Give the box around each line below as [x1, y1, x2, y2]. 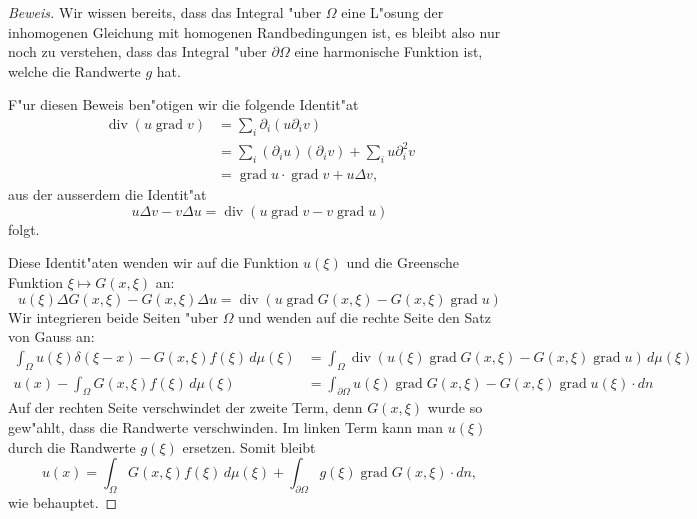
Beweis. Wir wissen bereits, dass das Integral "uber [8, 2, 322, 22]
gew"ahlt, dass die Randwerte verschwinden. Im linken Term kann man [8, 416, 444, 437]
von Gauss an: [8, 326, 95, 347]
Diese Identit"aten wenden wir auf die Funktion [8, 252, 299, 273]
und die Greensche [346, 252, 459, 273]
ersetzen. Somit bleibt [182, 436, 316, 457]
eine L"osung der [341, 2, 444, 22]
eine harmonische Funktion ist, [294, 41, 483, 62]
